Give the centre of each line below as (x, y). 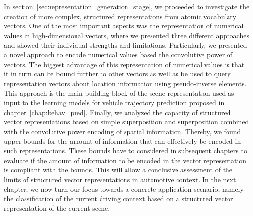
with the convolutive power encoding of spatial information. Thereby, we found (123, 131)
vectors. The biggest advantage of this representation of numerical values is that (124, 64)
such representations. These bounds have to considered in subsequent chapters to (126, 150)
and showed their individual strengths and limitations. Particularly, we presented (126, 45)
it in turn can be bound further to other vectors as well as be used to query (117, 74)
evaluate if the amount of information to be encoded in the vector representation (125, 160)
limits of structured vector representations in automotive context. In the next (120, 179)
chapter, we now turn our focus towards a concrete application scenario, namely (124, 189)
